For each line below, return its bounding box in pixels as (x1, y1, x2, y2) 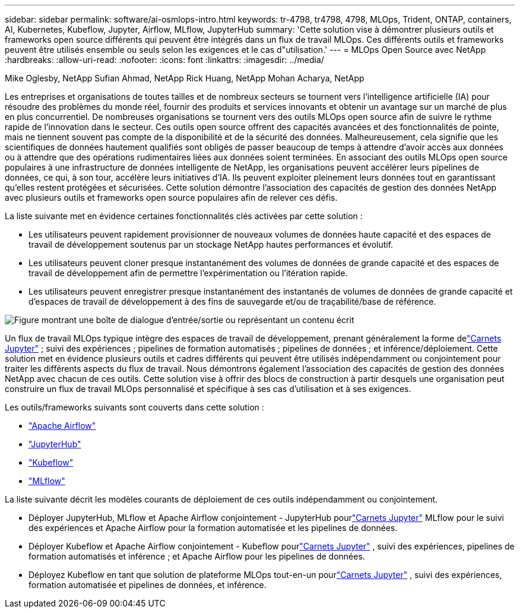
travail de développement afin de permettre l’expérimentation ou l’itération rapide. (28, 268, 348, 278)
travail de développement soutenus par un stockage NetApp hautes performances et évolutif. (28, 239, 394, 249)
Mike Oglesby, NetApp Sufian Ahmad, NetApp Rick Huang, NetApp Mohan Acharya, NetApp (5, 73, 364, 83)
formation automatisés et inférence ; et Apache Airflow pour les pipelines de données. (28, 551, 365, 561)
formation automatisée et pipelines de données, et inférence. (28, 580, 267, 590)
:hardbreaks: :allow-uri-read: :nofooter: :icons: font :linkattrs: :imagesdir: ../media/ (5, 55, 324, 65)
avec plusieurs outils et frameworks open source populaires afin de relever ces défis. (5, 192, 338, 203)
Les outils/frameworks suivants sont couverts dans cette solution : (5, 402, 264, 412)
